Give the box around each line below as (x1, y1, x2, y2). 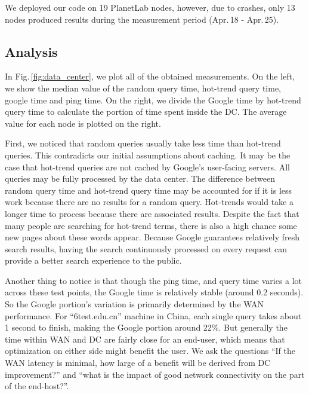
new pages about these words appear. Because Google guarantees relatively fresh (5, 231, 300, 243)
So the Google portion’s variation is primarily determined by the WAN (5, 298, 264, 310)
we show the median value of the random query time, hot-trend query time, (5, 81, 281, 94)
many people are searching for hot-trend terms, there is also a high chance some (5, 219, 297, 231)
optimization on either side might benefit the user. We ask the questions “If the (5, 344, 295, 357)
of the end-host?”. (5, 380, 69, 392)
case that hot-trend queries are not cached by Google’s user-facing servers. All (5, 160, 290, 173)
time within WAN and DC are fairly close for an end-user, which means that (5, 332, 285, 345)
